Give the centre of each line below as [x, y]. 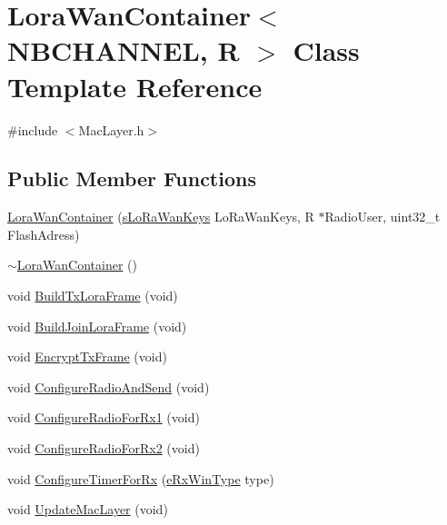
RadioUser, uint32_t [382, 217]
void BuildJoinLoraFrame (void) [97, 326]
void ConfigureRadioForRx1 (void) [104, 417]
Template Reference [135, 86]
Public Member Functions [132, 178]
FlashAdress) [44, 234]
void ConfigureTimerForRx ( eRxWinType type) [141, 478]
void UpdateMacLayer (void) [88, 509]
